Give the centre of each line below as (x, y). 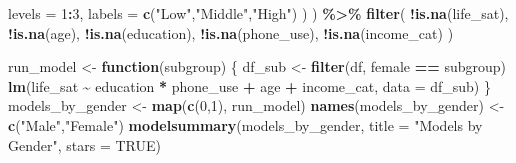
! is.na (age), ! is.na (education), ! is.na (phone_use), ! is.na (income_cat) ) (231, 32)
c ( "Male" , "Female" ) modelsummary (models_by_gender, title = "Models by (245, 124)
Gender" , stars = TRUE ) (84, 144)
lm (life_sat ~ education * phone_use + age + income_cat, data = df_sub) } (249, 85)
